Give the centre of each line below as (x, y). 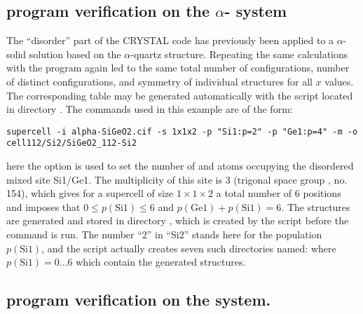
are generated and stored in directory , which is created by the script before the (178, 220)
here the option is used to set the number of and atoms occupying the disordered (180, 166)
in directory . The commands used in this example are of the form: (150, 109)
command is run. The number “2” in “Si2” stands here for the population (164, 234)
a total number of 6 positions (279, 193)
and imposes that (43, 206)
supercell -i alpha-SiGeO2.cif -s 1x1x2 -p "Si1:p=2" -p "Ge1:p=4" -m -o (182, 131)
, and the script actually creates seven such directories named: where (189, 248)
